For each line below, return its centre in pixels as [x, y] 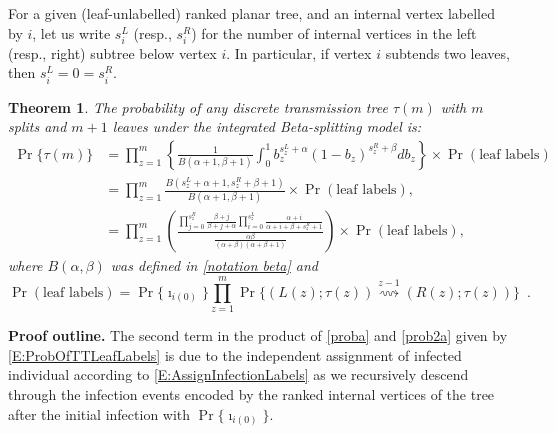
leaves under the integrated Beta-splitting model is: [267, 126]
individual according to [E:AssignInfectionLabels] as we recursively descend [238, 374]
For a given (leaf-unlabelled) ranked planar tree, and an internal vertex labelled [251, 13]
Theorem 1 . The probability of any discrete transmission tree [198, 106]
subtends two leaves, [447, 52]
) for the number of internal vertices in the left [334, 32]
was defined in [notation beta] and [214, 265]
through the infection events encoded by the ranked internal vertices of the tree [251, 393]
